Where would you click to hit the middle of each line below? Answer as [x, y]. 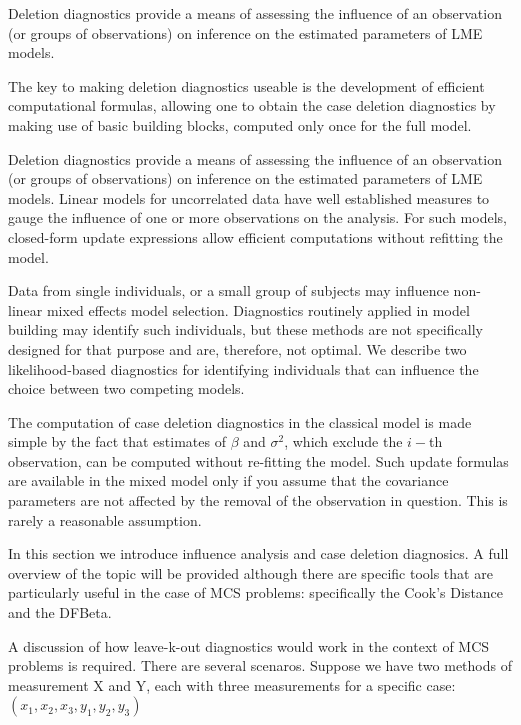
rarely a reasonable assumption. [105, 519]
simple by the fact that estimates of [117, 441]
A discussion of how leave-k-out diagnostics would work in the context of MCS [249, 645]
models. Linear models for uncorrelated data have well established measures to [249, 197]
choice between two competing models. [126, 388]
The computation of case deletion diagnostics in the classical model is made [240, 421]
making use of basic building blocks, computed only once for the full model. [240, 124]
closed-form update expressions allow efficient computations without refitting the [255, 236]
